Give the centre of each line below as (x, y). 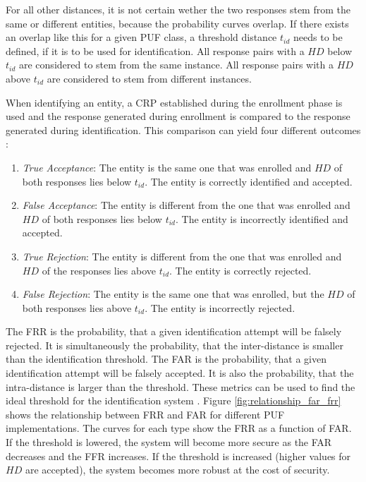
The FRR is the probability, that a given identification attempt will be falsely (174, 331)
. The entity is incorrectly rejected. (220, 307)
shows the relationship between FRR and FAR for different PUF (145, 414)
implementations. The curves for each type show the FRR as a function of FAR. (179, 428)
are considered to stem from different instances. (149, 78)
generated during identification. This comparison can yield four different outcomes (183, 129)
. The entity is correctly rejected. (240, 270)
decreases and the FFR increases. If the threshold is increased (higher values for (178, 456)
